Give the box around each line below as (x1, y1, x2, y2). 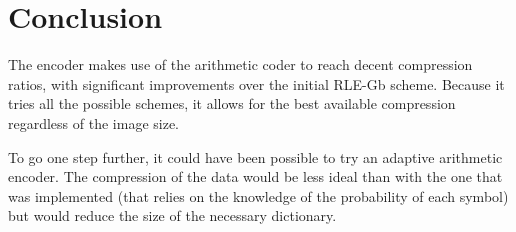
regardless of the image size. (8, 112, 179, 133)
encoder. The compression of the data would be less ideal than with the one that (8, 166, 503, 187)
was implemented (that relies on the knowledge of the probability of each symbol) (8, 185, 509, 206)
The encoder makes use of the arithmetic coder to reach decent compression (8, 54, 473, 75)
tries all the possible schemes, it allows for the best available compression (8, 93, 456, 114)
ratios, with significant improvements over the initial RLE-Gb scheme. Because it (8, 73, 505, 94)
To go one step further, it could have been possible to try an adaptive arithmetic (8, 146, 503, 167)
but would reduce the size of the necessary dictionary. (8, 205, 337, 226)
